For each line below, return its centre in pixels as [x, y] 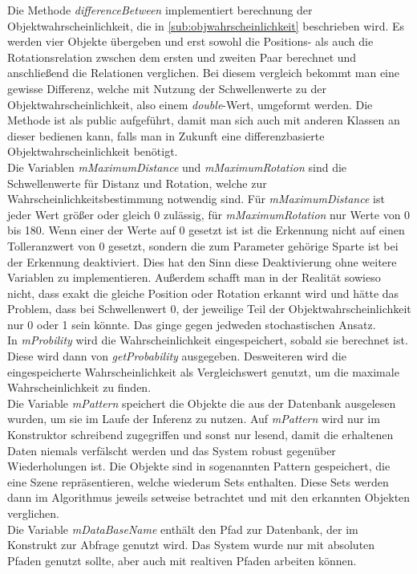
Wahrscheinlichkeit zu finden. [79, 387]
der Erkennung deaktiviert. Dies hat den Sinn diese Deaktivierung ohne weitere [202, 261]
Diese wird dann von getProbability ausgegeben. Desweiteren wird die [177, 356]
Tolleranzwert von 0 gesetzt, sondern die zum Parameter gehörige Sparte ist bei [203, 245]
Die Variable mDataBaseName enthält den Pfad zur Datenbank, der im [183, 529]
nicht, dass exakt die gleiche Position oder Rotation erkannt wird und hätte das [203, 293]
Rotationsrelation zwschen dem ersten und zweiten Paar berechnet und [182, 57]
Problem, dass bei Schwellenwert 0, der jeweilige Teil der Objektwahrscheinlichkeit [209, 309]
